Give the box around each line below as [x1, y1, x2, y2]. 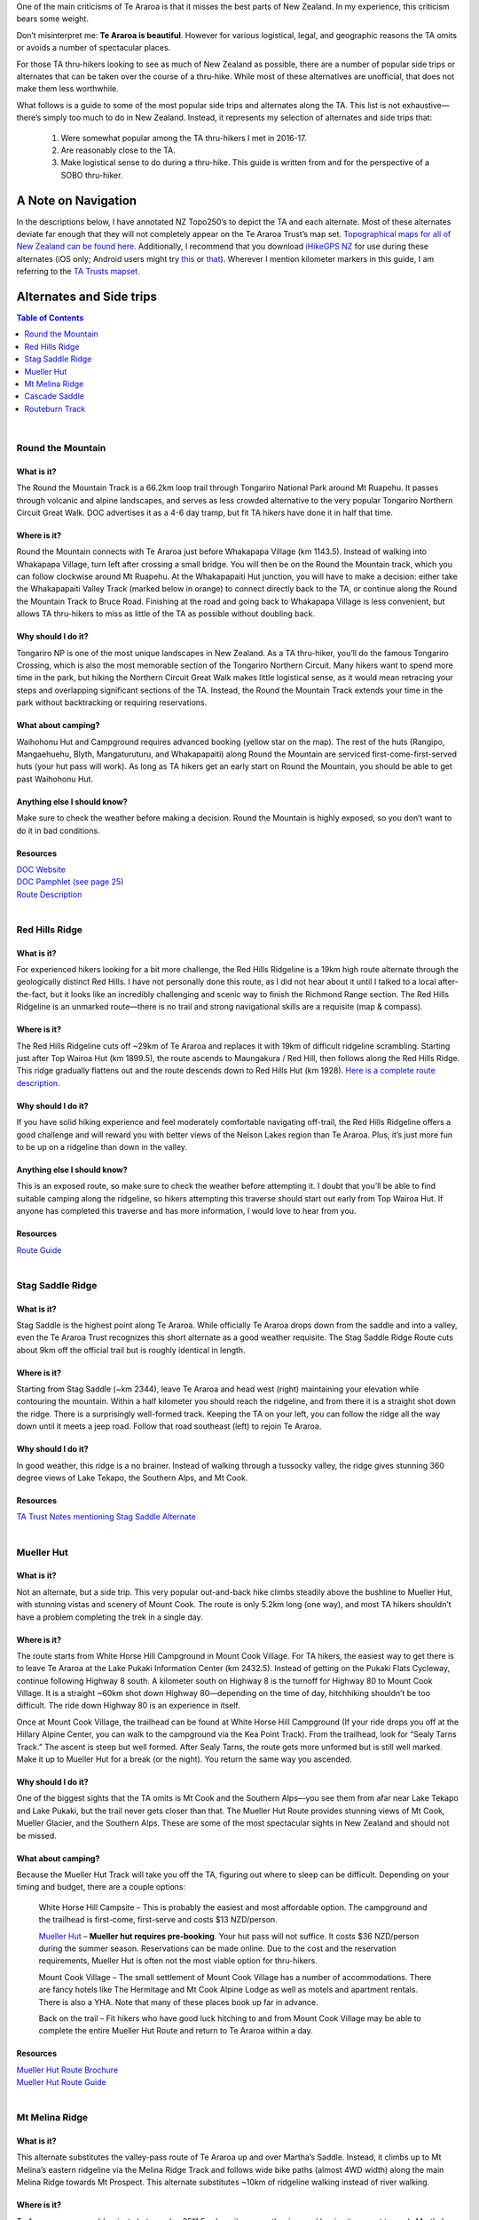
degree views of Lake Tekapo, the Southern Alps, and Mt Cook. [16, 1472, 248, 1483]
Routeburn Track [24, 403, 86, 414]
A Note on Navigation [16, 193, 137, 208]
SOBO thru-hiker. [60, 170, 123, 180]
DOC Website [16, 864, 67, 875]
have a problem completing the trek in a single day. [16, 1612, 203, 1622]
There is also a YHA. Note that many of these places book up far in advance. [38, 1996, 318, 2007]
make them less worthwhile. [16, 83, 119, 94]
